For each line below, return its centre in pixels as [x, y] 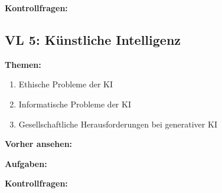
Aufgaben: [26, 163]
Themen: [23, 64]
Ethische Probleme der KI [66, 84]
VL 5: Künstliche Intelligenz [93, 39]
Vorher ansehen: [39, 144]
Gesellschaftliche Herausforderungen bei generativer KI [118, 124]
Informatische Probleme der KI [75, 104]
